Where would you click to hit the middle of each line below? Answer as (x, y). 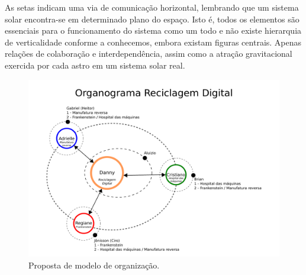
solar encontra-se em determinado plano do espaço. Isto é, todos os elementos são (152, 19)
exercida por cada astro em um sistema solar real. (95, 65)
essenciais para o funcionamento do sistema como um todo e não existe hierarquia (153, 30)
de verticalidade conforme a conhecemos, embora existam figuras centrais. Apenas (153, 42)
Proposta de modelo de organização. (94, 265)
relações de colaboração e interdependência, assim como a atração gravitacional (149, 54)
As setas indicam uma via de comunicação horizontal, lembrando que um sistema (152, 7)
